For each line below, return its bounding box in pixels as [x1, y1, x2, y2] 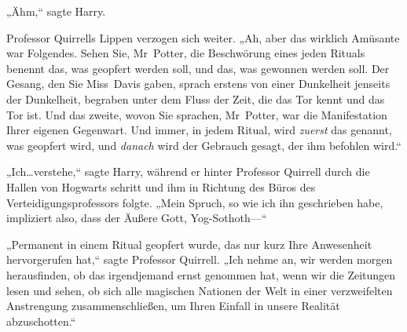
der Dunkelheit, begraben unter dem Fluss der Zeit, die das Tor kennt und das [6, 90, 385, 107]
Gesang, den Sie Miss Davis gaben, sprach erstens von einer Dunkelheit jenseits [6, 75, 390, 92]
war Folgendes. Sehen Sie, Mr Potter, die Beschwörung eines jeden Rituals [6, 45, 365, 61]
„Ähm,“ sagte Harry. [6, 3, 106, 19]
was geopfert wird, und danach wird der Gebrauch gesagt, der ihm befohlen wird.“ [6, 137, 401, 153]
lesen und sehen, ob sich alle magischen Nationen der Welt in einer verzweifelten [6, 282, 393, 298]
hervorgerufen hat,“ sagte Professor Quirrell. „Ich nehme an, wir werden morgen [6, 251, 393, 268]
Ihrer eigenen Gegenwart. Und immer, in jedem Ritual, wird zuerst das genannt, [6, 122, 392, 138]
